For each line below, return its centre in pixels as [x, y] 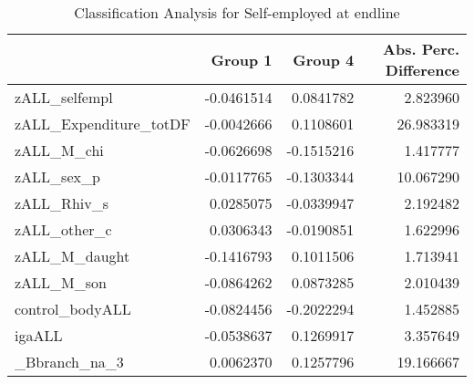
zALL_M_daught [72, 256]
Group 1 [242, 59]
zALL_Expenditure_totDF [103, 124]
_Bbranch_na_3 [69, 362]
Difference [422, 70]
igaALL [39, 335]
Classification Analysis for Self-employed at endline [237, 12]
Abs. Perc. [421, 49]
